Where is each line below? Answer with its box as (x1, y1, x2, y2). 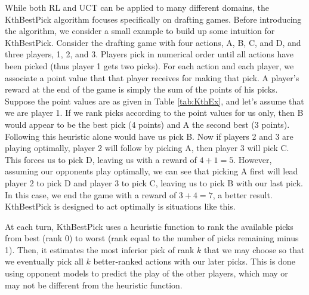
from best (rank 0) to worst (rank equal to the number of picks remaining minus (5, 232, 299, 244)
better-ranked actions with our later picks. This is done (93, 255, 295, 268)
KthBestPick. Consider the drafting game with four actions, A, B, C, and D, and (5, 36, 301, 48)
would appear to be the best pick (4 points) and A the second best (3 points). (5, 118, 290, 130)
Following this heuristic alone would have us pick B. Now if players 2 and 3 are (5, 130, 293, 142)
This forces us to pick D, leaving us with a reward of (5, 153, 197, 165)
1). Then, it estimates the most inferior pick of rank (5, 243, 194, 256)
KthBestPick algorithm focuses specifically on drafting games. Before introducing (5, 13, 302, 25)
